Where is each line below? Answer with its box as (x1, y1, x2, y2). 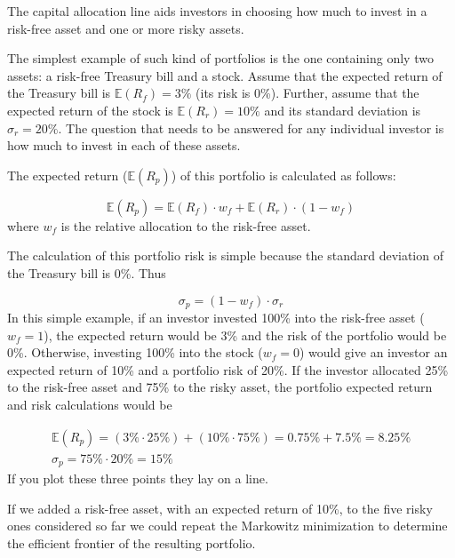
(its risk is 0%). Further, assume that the (196, 84, 419, 102)
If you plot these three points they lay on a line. (7, 469, 268, 488)
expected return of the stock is (7, 100, 173, 119)
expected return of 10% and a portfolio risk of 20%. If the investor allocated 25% (7, 360, 449, 379)
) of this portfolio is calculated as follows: (171, 165, 396, 184)
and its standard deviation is (264, 100, 421, 119)
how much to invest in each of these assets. (7, 136, 241, 155)
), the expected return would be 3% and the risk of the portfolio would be (44, 325, 447, 344)
